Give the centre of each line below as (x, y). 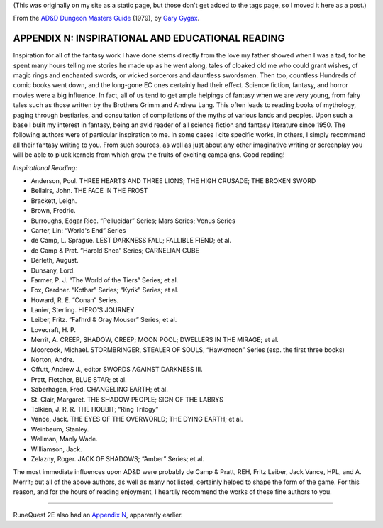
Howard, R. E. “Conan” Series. (75, 300)
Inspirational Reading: (45, 167)
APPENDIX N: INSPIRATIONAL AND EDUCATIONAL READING (149, 39)
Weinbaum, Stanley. (60, 429)
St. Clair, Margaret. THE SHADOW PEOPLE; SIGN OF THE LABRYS (127, 399)
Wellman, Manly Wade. (65, 439)
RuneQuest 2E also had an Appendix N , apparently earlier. (98, 515)
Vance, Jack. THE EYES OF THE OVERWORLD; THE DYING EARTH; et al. (137, 419)
